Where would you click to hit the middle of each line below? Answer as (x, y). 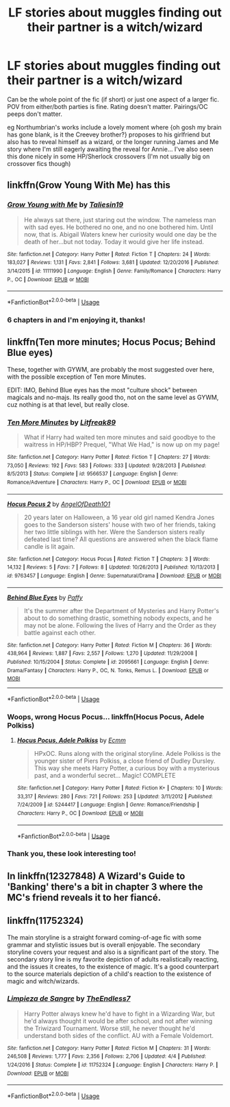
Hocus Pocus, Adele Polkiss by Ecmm (72, 740)
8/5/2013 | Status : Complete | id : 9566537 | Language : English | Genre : (93, 474)
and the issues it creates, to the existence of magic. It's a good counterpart (113, 966)
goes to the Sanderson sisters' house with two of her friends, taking (120, 524)
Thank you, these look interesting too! (72, 854)
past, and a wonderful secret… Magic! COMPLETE (105, 776)
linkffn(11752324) (46, 921)
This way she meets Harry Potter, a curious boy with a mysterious (127, 768)
